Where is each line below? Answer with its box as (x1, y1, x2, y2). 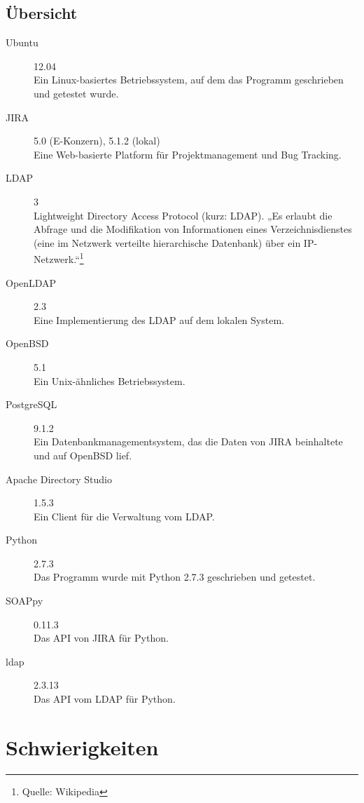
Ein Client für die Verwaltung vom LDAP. (34, 508, 215, 523)
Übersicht (6, 2, 78, 24)
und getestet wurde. (34, 86, 119, 100)
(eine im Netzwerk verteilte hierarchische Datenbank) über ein (34, 235, 301, 250)
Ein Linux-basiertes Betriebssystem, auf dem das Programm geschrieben (34, 72, 344, 87)
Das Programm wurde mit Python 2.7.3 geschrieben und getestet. (34, 569, 316, 584)
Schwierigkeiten (6, 732, 159, 761)
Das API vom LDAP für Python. (34, 691, 176, 706)
